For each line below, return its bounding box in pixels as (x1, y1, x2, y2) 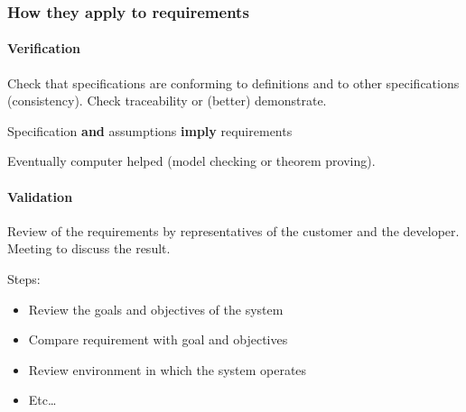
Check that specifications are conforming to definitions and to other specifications (7, 73, 460, 92)
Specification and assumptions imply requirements (7, 121, 293, 140)
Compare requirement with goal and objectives (28, 330, 288, 349)
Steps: (7, 270, 41, 288)
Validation (7, 187, 73, 206)
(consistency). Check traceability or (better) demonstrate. (7, 91, 327, 110)
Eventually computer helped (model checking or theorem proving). (7, 151, 376, 170)
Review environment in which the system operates (28, 360, 307, 379)
